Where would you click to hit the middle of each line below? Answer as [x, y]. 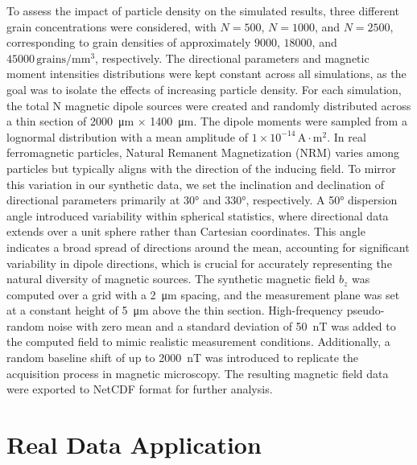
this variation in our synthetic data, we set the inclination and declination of [195, 184]
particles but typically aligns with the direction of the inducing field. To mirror [201, 168]
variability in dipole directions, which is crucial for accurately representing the [199, 263]
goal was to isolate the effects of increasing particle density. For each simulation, [204, 89]
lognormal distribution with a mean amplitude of [128, 136]
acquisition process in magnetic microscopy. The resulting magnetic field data [198, 373]
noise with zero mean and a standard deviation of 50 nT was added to [222, 325]
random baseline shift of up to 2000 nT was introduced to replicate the [183, 358]
